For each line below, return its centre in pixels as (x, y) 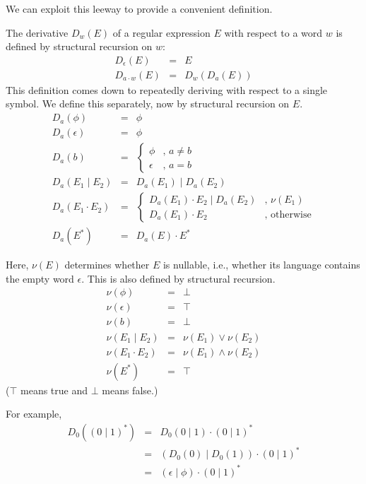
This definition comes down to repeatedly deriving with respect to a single (167, 89)
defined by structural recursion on (79, 46)
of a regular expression (161, 32)
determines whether (107, 265)
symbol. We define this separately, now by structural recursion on (148, 104)
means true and (54, 390)
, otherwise (288, 214)
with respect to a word (273, 32)
